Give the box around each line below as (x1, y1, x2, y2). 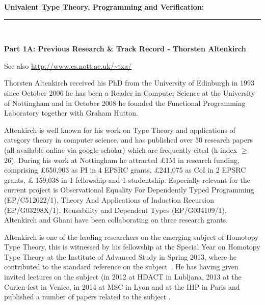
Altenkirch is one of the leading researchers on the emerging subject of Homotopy (4, 231, 259, 242)
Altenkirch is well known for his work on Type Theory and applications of (4, 124, 235, 135)
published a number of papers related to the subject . (4, 291, 171, 302)
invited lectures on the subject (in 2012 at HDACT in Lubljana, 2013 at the (4, 271, 242, 282)
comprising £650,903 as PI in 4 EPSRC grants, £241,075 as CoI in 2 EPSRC (4, 164, 246, 175)
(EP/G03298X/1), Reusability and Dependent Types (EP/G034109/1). (4, 204, 227, 215)
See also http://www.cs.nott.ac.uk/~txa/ (4, 60, 132, 71)
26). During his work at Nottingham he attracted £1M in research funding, (4, 154, 240, 165)
